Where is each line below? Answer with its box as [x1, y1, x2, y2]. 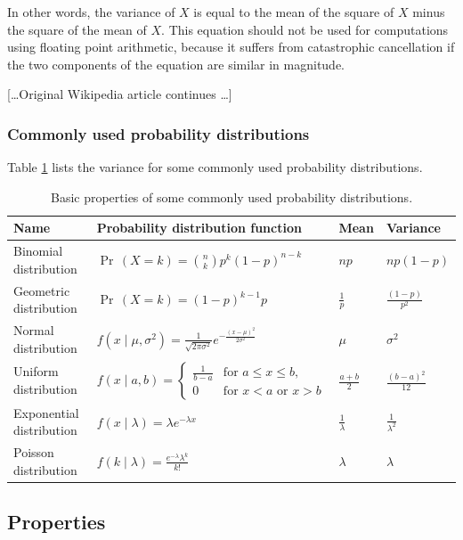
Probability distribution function [96, 218, 302, 237]
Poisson [13, 443, 54, 462]
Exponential [13, 403, 79, 421]
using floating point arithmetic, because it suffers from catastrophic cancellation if [7, 37, 455, 56]
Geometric [13, 281, 70, 299]
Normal [13, 321, 54, 340]
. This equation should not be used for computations [161, 20, 449, 38]
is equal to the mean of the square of [193, 3, 394, 20]
